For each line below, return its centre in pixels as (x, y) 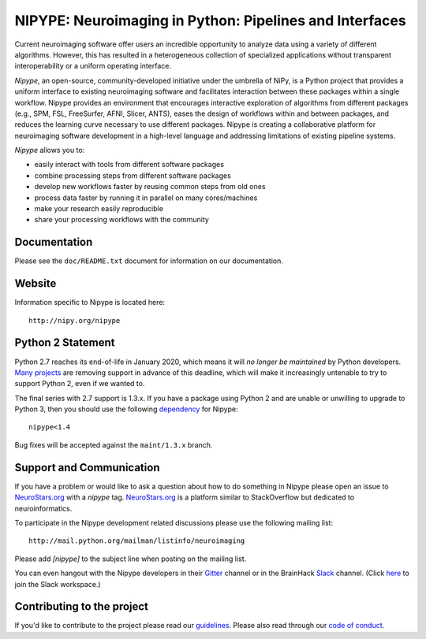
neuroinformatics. (43, 508)
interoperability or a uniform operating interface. (93, 66)
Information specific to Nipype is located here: (90, 303)
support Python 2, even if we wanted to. (80, 384)
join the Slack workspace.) (58, 584)
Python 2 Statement (65, 343)
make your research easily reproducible (99, 209)
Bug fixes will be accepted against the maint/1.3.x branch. (114, 444)
